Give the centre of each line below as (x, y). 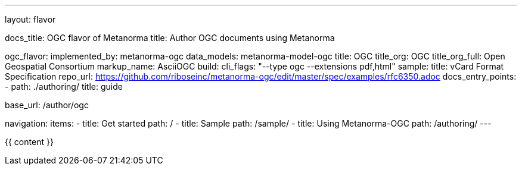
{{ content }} (29, 142)
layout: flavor (30, 19)
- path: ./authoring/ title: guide (64, 86)
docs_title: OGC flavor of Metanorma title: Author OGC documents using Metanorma (170, 38)
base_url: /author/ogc (47, 105)
